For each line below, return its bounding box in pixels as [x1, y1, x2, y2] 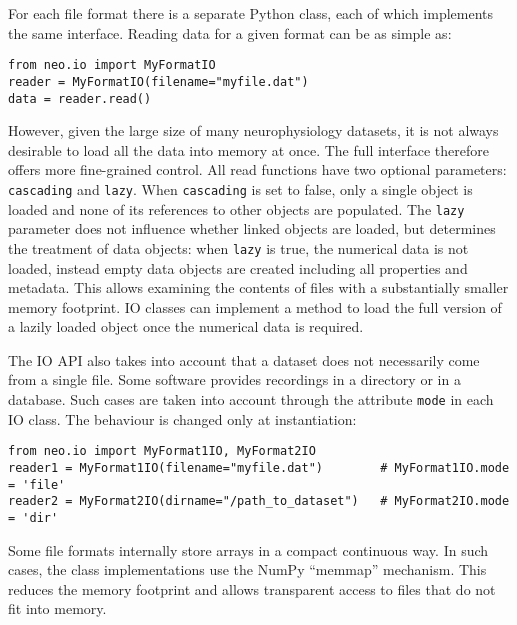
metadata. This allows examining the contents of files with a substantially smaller [8, 277, 509, 298]
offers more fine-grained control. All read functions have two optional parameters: [8, 159, 507, 180]
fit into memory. [8, 598, 107, 619]
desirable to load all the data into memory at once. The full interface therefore [8, 139, 489, 160]
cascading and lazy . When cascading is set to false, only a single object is [8, 178, 473, 199]
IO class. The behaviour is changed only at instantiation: [8, 408, 357, 429]
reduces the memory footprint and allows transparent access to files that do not [8, 578, 496, 599]
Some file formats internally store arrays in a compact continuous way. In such [8, 539, 489, 560]
